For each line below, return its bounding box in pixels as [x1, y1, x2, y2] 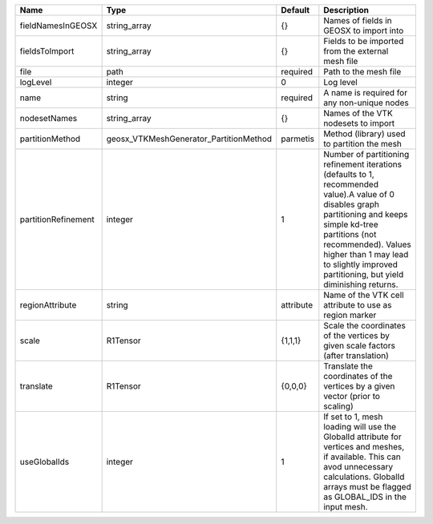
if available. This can [323, 451, 401, 462]
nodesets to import [323, 118, 395, 128]
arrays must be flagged [323, 482, 412, 492]
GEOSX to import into [323, 25, 404, 36]
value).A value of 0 [323, 189, 395, 200]
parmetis [281, 133, 314, 144]
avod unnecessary [323, 462, 394, 472]
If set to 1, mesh [323, 411, 383, 422]
